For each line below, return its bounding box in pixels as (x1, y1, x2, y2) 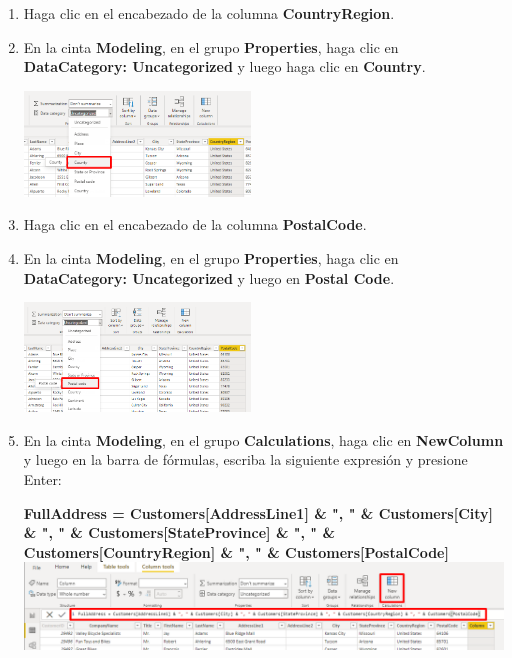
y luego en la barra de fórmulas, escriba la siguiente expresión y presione (23, 449, 468, 470)
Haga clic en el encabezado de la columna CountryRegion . (23, 3, 395, 23)
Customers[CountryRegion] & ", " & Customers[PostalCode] (23, 541, 449, 562)
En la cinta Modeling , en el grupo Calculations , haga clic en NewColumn (23, 429, 504, 450)
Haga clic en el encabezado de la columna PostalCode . (23, 214, 367, 235)
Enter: (23, 468, 62, 489)
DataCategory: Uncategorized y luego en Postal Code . (23, 267, 395, 288)
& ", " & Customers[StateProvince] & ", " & (23, 522, 335, 543)
